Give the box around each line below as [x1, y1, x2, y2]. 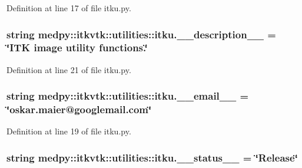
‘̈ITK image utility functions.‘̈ [6, 40, 148, 55]
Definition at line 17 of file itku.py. [6, 2, 131, 14]
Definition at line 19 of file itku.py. [6, 125, 131, 137]
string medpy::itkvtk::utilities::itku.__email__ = [6, 88, 249, 103]
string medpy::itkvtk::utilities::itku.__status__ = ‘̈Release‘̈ [6, 150, 298, 164]
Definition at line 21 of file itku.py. [6, 63, 131, 75]
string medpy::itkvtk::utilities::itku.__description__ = [6, 27, 276, 41]
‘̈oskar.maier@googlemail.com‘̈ [6, 102, 152, 117]
